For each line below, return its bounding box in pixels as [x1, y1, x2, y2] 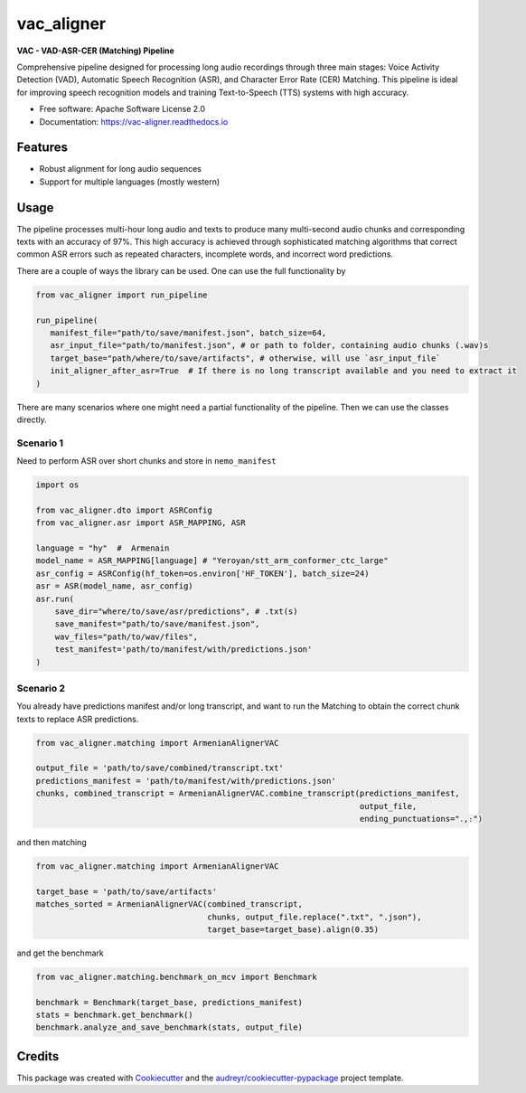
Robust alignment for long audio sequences [39, 164, 202, 174]
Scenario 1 [16, 437, 63, 449]
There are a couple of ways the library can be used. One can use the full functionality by [16, 265, 346, 276]
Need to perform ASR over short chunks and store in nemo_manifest [16, 456, 277, 466]
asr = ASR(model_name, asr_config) [35, 581, 193, 591]
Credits [16, 1049, 60, 1064]
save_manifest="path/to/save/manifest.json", [54, 619, 260, 629]
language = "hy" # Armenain [35, 543, 170, 553]
